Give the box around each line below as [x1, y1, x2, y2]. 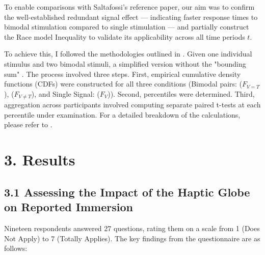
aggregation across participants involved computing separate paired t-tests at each [4, 99, 261, 110]
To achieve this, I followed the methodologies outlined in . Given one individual [4, 48, 252, 59]
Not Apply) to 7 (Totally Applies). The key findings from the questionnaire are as [4, 233, 260, 243]
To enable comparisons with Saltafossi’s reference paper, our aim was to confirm [4, 2, 255, 12]
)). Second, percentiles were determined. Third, [108, 88, 255, 99]
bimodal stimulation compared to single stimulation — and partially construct [4, 21, 249, 32]
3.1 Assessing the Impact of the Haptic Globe [4, 184, 250, 200]
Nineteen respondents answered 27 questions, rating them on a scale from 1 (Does [4, 222, 260, 233]
